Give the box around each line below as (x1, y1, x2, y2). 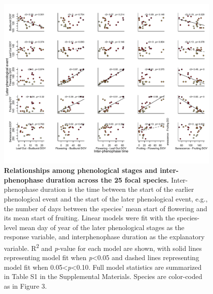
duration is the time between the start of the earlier (40, 184, 194, 194)
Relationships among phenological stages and (4, 165, 157, 175)
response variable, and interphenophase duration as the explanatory (4, 232, 205, 242)
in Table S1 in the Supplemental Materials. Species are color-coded (4, 271, 202, 281)
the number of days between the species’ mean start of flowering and (4, 203, 207, 213)
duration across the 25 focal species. (46, 174, 169, 185)
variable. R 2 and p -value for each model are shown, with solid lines (4, 241, 202, 253)
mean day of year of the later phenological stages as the (19, 222, 184, 232)
